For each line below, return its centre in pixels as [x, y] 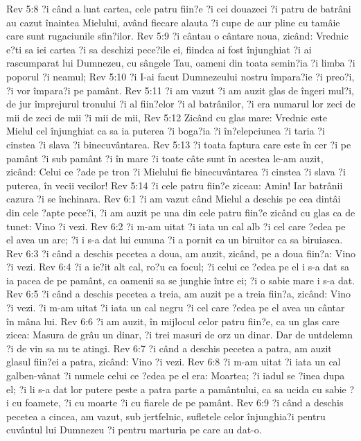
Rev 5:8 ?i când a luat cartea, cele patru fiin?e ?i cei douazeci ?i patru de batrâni [179, 8]
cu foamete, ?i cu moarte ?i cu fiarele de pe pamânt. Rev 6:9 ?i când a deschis [178, 403]
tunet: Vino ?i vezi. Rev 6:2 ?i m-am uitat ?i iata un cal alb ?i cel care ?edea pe [176, 226]
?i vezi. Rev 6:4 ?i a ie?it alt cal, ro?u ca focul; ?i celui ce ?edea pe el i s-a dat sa [178, 267]
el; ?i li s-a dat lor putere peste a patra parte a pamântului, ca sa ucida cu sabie [176, 389]
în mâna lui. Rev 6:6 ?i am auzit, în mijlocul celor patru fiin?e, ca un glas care [173, 321]
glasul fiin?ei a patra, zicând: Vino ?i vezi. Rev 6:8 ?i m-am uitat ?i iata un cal [174, 362]
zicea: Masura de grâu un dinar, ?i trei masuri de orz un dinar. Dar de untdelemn [180, 335]
